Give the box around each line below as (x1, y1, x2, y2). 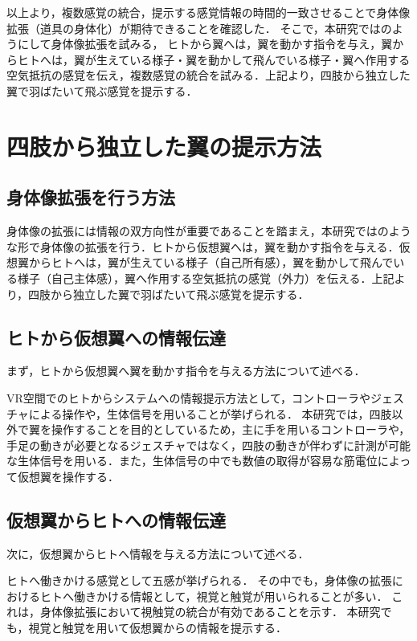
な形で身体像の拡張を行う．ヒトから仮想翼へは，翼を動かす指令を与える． (6, 238, 399, 255)
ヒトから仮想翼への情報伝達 (6, 325, 226, 349)
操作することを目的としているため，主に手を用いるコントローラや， (51, 421, 411, 438)
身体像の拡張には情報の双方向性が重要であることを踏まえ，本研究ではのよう (6, 223, 411, 239)
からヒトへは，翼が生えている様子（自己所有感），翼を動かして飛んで (28, 254, 394, 271)
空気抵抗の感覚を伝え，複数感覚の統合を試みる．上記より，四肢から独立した (6, 67, 411, 84)
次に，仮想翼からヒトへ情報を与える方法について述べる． (6, 545, 309, 561)
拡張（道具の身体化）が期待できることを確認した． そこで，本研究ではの (6, 19, 392, 36)
